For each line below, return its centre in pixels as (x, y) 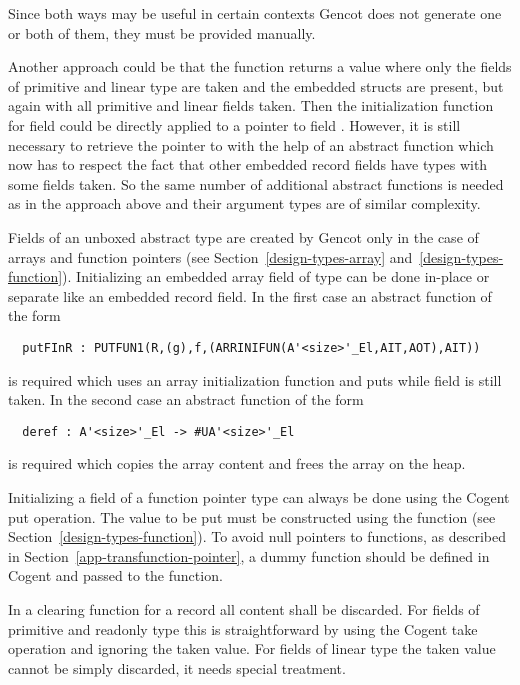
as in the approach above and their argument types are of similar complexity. (244, 203)
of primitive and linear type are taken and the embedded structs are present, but (256, 85)
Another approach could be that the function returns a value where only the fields (260, 66)
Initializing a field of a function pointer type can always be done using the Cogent (259, 497)
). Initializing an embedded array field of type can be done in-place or (276, 276)
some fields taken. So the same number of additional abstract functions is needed (256, 183)
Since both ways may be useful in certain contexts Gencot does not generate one (255, 13)
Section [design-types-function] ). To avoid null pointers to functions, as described (257, 536)
